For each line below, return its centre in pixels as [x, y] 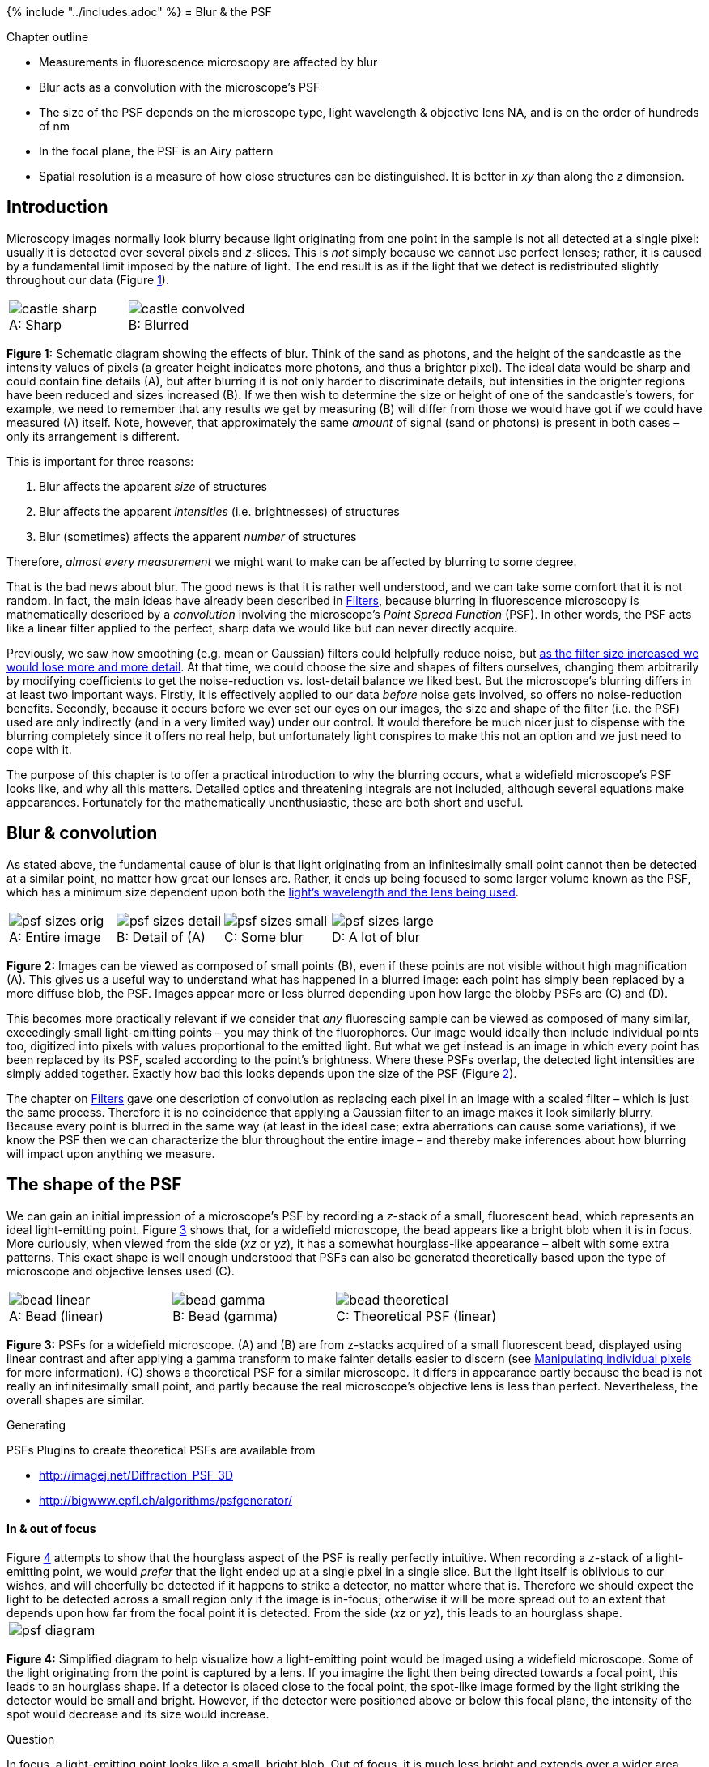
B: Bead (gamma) [225, 1316]
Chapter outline [48, 37]
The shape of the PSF [94, 1185]
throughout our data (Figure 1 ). [88, 279]
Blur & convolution [82, 833]
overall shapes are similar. [76, 1399]
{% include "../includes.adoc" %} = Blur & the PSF [139, 12]
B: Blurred [159, 324]
